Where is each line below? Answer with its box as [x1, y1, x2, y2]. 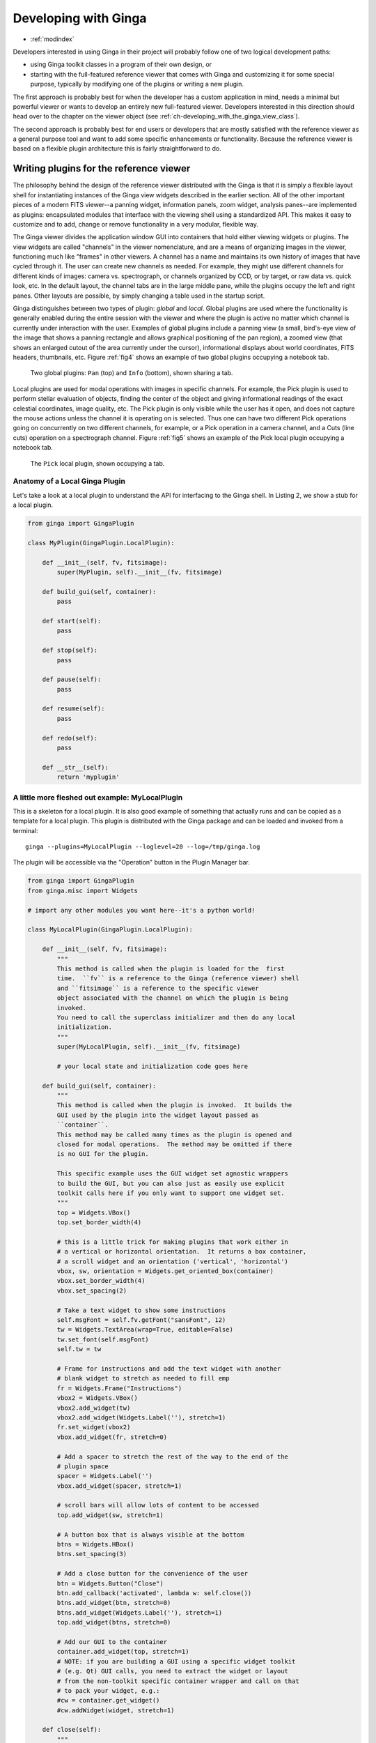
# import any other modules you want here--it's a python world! [27, 906, 256, 914]
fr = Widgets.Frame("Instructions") [56, 1384, 182, 1392]
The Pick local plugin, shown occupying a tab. [30, 459, 165, 467]
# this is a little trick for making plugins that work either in [56, 1238, 289, 1246]
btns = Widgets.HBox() [56, 1541, 135, 1548]
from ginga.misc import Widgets [27, 886, 139, 895]
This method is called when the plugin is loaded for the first [56, 964, 285, 973]
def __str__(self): [42, 763, 109, 771]
